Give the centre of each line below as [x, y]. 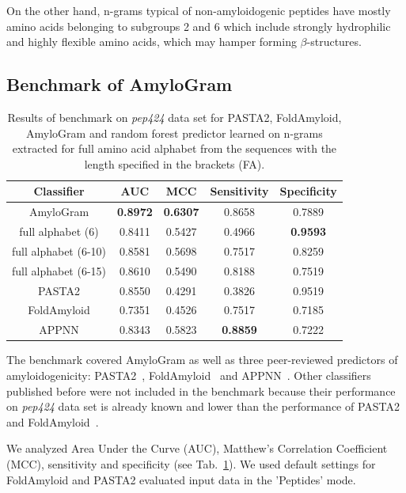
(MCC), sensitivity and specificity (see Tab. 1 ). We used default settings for [191, 463]
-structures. [334, 42]
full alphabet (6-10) [59, 250]
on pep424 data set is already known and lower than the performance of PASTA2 [203, 406]
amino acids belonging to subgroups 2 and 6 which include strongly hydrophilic [199, 26]
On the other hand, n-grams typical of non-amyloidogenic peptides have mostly [199, 10]
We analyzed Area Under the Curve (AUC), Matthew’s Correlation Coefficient [197, 448]
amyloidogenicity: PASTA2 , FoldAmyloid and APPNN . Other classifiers [189, 375]
